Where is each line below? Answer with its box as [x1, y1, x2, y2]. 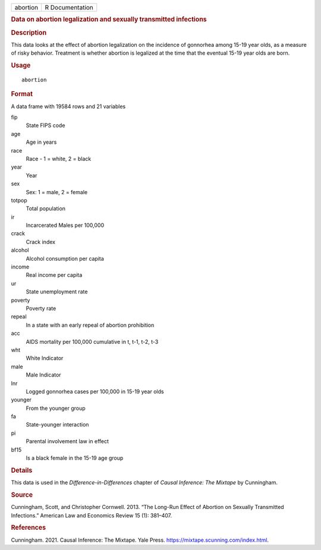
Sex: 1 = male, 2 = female [26, 188, 88, 195]
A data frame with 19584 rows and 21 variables [11, 103, 126, 110]
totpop [11, 197, 27, 204]
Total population [26, 205, 65, 212]
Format [11, 90, 33, 98]
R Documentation [45, 4, 93, 11]
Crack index [26, 238, 56, 245]
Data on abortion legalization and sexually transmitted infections [11, 15, 207, 24]
